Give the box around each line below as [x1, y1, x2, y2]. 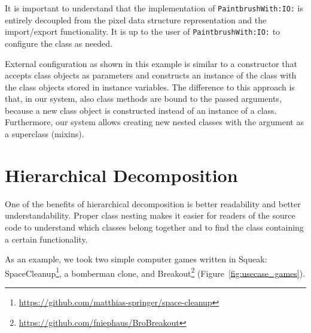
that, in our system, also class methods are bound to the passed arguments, [5, 92, 282, 105]
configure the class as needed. [5, 37, 112, 49]
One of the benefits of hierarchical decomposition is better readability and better [5, 197, 301, 210]
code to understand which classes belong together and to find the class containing [5, 220, 304, 233]
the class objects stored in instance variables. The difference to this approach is [5, 80, 295, 93]
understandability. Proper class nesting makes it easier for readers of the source [5, 209, 295, 222]
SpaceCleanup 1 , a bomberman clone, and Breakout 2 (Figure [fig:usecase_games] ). [5, 265, 306, 279]
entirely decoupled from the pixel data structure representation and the [5, 13, 267, 26]
